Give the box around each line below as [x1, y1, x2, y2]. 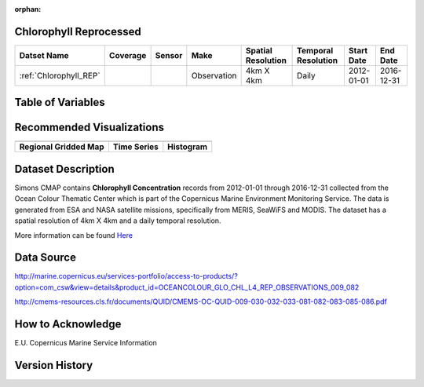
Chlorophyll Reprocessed [14, 24, 141, 38]
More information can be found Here [14, 230, 133, 239]
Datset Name [19, 49, 70, 60]
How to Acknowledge [14, 318, 122, 331]
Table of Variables [14, 96, 105, 109]
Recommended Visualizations [14, 121, 165, 134]
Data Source [14, 251, 76, 265]
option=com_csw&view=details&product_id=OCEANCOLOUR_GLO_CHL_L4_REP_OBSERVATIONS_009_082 [14, 283, 360, 292]
